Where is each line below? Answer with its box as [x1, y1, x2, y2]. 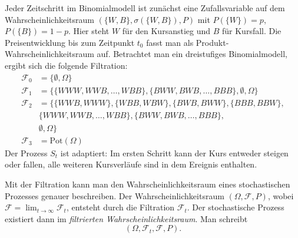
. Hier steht [68, 25, 110, 37]
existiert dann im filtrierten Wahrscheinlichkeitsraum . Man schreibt [5, 212, 248, 224]
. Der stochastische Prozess [187, 201, 284, 213]
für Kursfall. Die [222, 25, 282, 37]
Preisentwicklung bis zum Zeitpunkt [5, 36, 135, 48]
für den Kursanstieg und [122, 25, 211, 37]
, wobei [267, 189, 294, 202]
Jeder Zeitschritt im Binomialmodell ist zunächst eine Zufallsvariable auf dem [5, 2, 285, 14]
